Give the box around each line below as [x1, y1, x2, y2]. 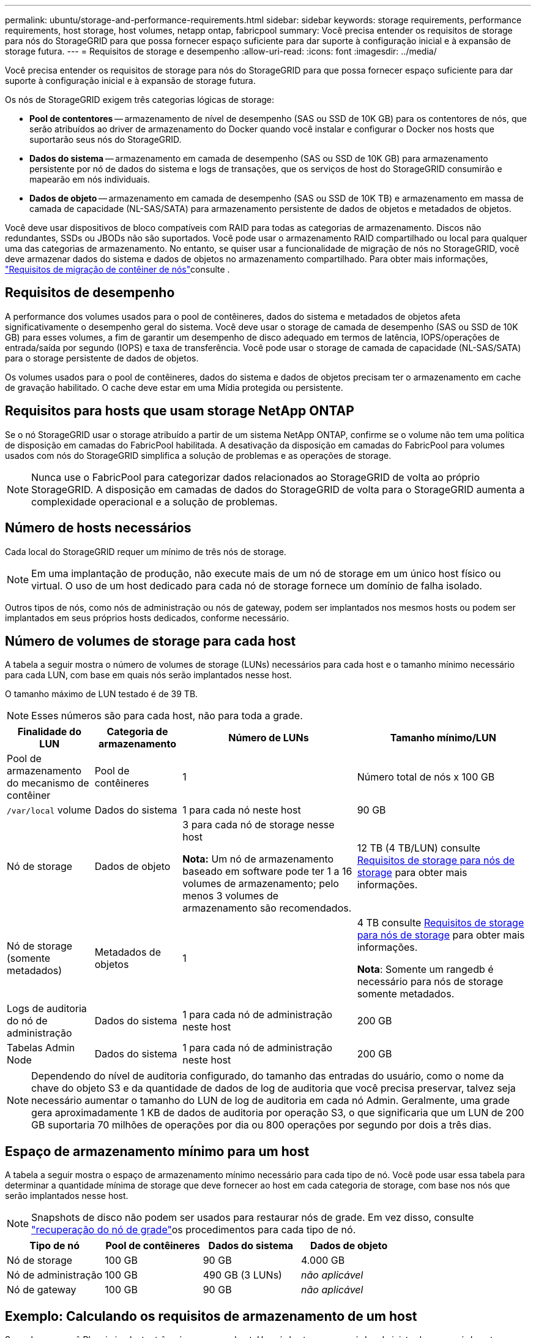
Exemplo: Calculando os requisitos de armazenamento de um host [5, 1308, 417, 1324]
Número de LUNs [228, 731, 309, 744]
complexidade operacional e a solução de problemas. [31, 495, 278, 508]
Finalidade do [17, 725, 81, 738]
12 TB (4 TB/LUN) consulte [357, 842, 480, 855]
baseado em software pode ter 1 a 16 [182, 865, 352, 878]
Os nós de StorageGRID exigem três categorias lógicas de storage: [5, 94, 275, 105]
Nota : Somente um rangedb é [357, 963, 494, 976]
